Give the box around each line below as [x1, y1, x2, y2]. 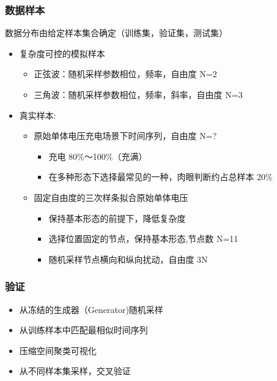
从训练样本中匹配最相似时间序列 [19, 323, 148, 336]
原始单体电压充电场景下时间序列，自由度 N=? [34, 129, 217, 142]
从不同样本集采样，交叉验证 [19, 364, 131, 377]
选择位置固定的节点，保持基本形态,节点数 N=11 [48, 232, 238, 245]
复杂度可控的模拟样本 [19, 47, 105, 59]
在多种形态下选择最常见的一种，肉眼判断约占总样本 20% [48, 170, 273, 183]
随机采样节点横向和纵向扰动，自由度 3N [48, 252, 208, 265]
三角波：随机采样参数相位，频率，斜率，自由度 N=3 [34, 88, 243, 100]
